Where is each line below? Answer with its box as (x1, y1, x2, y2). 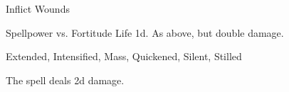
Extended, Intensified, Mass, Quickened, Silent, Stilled (6, 49, 242, 64)
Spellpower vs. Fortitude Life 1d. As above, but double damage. (6, 25, 284, 40)
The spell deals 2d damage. (6, 72, 125, 87)
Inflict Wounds (6, 1, 70, 16)
